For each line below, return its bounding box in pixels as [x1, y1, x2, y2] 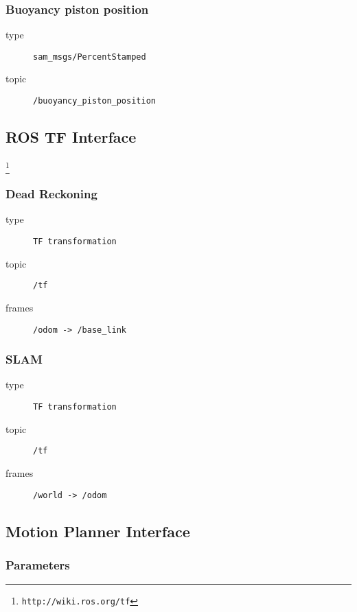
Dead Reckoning [5, 185, 97, 202]
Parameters [5, 556, 70, 573]
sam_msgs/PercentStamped [33, 51, 146, 62]
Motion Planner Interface [5, 520, 190, 541]
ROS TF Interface [5, 126, 137, 148]
